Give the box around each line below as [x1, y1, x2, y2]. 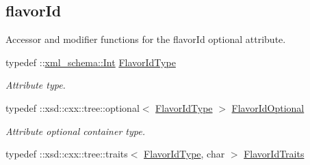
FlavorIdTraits [244, 147, 305, 161]
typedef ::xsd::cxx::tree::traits [5, 147, 128, 161]
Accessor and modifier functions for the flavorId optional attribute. [5, 32, 286, 46]
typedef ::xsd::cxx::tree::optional [5, 100, 140, 115]
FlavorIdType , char [144, 147, 225, 161]
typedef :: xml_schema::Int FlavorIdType [5, 55, 176, 69]
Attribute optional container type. [5, 123, 145, 138]
